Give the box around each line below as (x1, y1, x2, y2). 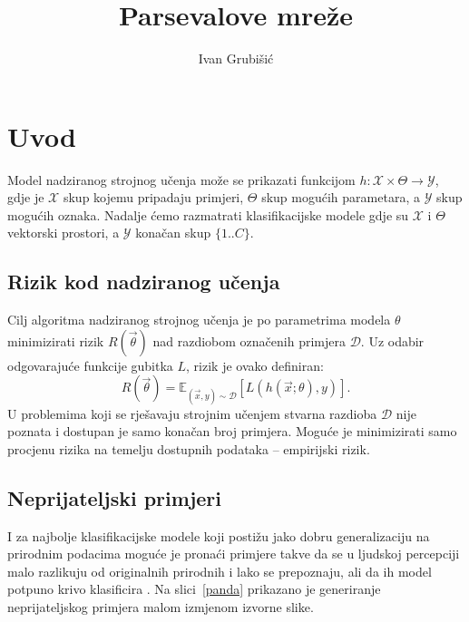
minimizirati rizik (7, 331, 104, 350)
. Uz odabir (360, 331, 425, 350)
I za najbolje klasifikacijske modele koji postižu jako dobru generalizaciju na (7, 526, 430, 545)
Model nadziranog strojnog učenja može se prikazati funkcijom (7, 170, 356, 189)
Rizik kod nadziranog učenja (7, 267, 280, 296)
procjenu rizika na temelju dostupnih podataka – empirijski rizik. (7, 439, 370, 458)
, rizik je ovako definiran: (186, 355, 324, 374)
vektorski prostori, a (7, 223, 120, 242)
